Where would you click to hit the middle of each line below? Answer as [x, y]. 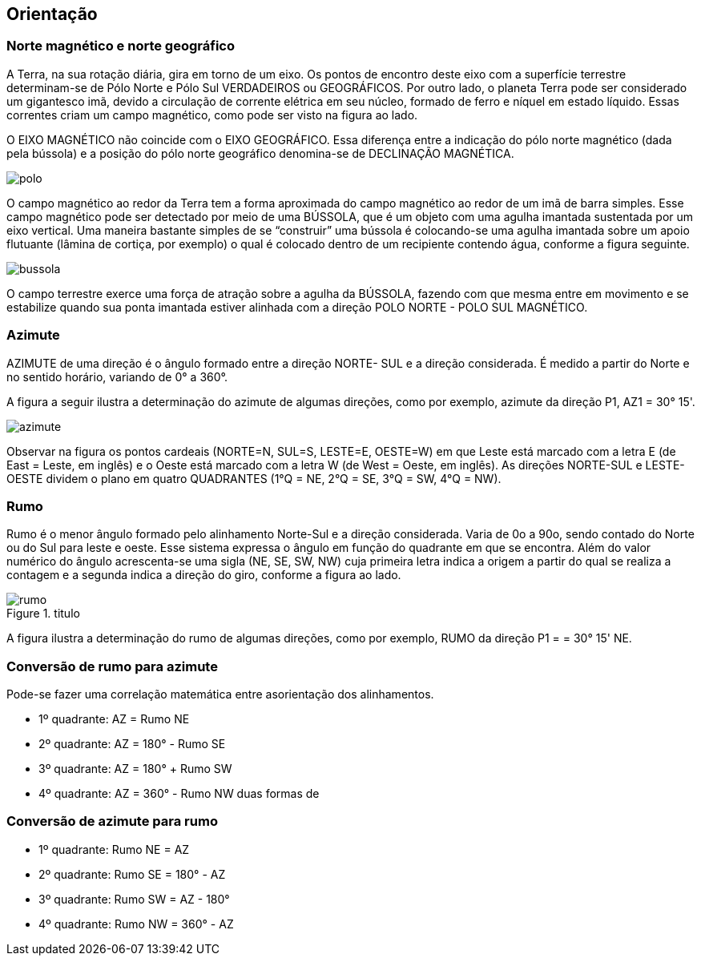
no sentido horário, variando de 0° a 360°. [117, 376]
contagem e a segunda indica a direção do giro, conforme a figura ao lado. [204, 575]
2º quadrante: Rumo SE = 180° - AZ [132, 874]
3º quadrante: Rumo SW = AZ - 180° [134, 899]
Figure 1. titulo [43, 614]
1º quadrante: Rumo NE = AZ [114, 849]
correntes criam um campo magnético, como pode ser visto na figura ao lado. [212, 115]
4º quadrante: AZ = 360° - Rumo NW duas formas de [179, 794]
